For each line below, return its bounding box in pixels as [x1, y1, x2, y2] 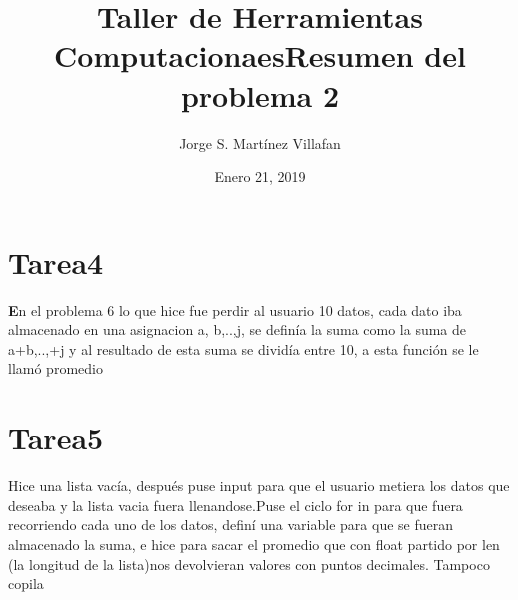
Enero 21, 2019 [214, 166, 306, 187]
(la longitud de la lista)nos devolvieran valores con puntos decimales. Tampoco [8, 553, 490, 574]
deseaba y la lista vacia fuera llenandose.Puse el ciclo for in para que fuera [8, 494, 463, 515]
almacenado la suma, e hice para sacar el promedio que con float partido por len [8, 533, 500, 554]
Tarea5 [8, 417, 104, 458]
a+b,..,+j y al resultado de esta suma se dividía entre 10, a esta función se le [8, 338, 479, 359]
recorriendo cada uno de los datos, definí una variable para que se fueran [8, 514, 453, 535]
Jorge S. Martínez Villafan [179, 132, 341, 153]
